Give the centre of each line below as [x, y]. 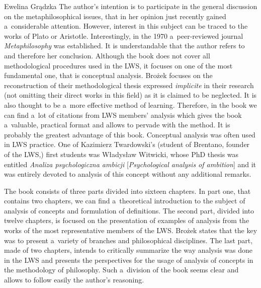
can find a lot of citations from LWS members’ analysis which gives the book [123, 115]
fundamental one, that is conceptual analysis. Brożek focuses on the [108, 75]
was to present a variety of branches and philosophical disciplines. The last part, [128, 240]
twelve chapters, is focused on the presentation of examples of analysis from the [127, 220]
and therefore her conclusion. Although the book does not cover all [107, 55]
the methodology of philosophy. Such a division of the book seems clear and [121, 270]
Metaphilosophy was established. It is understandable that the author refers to [124, 46]
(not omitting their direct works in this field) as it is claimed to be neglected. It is [130, 95]
